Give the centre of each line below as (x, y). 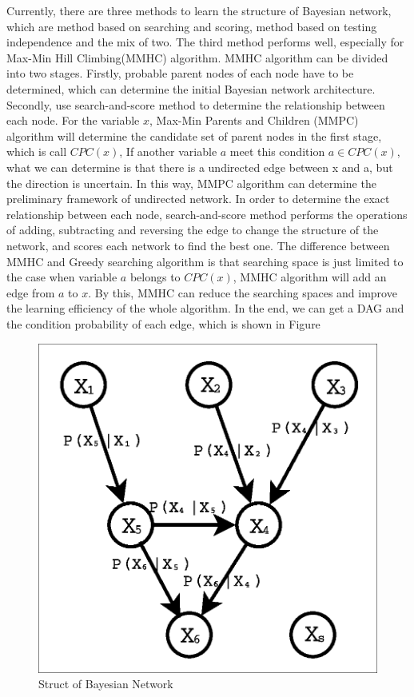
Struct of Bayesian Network (106, 684)
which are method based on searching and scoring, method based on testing (192, 26)
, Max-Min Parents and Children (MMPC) (254, 120)
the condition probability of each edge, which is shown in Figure (163, 323)
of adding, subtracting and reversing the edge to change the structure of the (193, 230)
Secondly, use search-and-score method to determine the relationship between (196, 104)
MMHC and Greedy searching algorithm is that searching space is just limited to (205, 261)
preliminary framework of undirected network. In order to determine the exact (198, 199)
